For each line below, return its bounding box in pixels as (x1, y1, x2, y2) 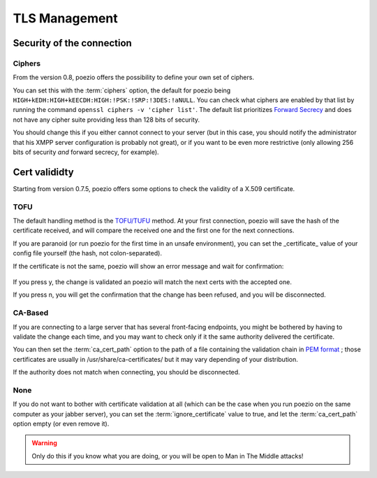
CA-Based (13, 308, 49, 318)
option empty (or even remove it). (13, 420, 110, 428)
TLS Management (13, 10, 118, 26)
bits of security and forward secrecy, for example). (13, 148, 160, 157)
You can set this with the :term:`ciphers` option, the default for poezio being (13, 86, 231, 94)
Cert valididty (13, 166, 74, 178)
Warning (31, 439, 57, 447)
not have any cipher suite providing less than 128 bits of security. (13, 115, 200, 124)
